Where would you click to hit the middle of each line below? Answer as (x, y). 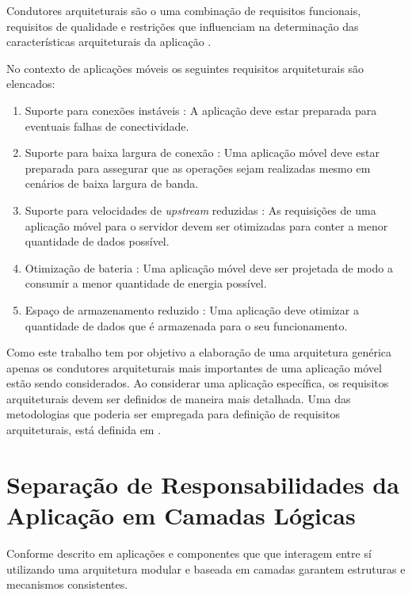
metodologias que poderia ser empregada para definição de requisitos (173, 414)
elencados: (31, 84)
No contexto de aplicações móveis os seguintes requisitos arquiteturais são (185, 68)
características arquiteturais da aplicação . (109, 42)
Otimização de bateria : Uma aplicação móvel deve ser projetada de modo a (209, 267)
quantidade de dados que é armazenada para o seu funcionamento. (186, 325)
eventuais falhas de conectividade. (107, 126)
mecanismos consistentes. (67, 584)
